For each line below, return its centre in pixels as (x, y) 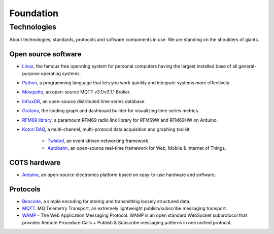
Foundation (34, 13)
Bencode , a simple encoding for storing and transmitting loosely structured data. (106, 201)
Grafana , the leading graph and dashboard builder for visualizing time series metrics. (111, 111)
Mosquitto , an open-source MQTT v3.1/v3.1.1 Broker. (76, 92)
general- (247, 66)
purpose (31, 73)
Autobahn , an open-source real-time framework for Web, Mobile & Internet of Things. (137, 148)
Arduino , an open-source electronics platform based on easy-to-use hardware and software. (119, 175)
